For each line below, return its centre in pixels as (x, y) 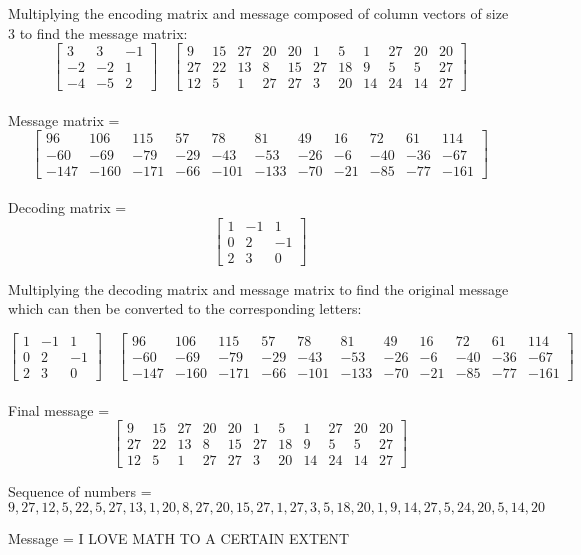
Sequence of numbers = (80, 491)
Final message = (59, 409)
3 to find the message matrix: (98, 32)
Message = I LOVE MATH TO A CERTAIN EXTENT (179, 538)
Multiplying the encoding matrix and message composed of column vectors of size (258, 13)
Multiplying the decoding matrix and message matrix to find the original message (258, 288)
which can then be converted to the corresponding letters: (185, 308)
